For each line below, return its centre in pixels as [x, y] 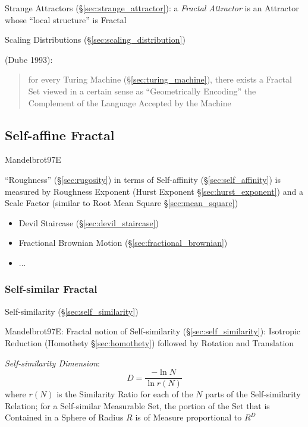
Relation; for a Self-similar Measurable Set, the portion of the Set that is [137, 405]
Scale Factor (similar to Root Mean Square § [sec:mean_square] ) [122, 203]
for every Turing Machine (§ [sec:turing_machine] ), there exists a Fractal [160, 79]
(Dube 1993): [29, 59]
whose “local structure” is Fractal [66, 19]
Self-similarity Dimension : [52, 363]
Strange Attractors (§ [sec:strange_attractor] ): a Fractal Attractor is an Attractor [152, 8]
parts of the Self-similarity [253, 394]
